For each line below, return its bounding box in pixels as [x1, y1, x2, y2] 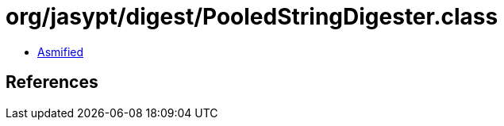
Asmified [37, 44, 84, 59]
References [6, 72, 98, 93]
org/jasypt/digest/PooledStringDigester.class [6, 3, 498, 30]
